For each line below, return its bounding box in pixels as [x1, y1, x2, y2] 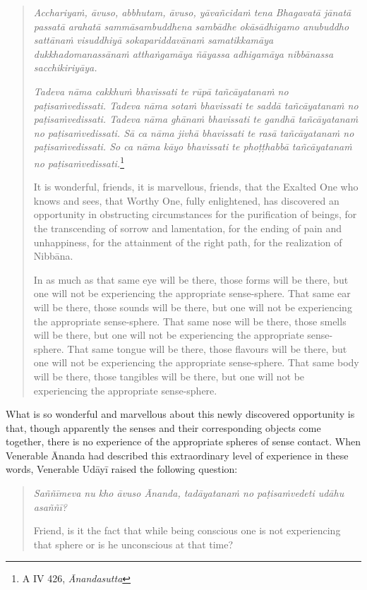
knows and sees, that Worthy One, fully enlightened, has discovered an [33, 193, 339, 207]
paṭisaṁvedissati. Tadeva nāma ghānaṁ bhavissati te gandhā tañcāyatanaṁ [33, 112, 359, 126]
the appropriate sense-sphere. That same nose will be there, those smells [33, 313, 347, 328]
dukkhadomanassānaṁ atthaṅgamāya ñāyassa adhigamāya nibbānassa [33, 46, 334, 61]
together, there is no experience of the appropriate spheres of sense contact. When [6, 434, 361, 449]
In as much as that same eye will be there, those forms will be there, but [33, 272, 349, 287]
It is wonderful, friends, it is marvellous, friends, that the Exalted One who [33, 179, 359, 194]
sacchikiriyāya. [33, 60, 97, 75]
